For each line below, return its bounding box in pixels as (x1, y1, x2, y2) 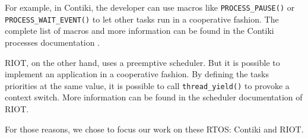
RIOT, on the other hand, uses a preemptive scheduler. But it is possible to (5, 56, 280, 68)
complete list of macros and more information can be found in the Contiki (5, 24, 274, 37)
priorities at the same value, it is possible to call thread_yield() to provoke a (5, 79, 290, 91)
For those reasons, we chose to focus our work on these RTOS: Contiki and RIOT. (5, 122, 304, 135)
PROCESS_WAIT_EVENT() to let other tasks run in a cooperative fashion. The (5, 12, 279, 25)
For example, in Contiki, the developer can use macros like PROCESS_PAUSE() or (5, 1, 295, 13)
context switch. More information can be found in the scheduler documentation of (5, 91, 303, 103)
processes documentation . (5, 36, 100, 48)
